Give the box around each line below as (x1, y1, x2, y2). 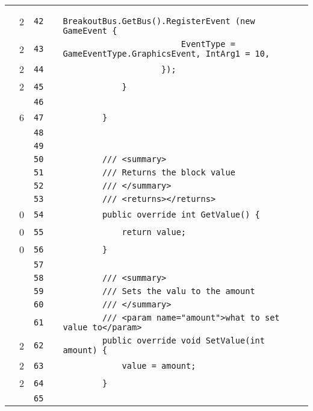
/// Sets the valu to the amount (102, 286, 255, 296)
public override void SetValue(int (102, 336, 265, 345)
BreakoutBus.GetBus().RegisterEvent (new (63, 16, 255, 26)
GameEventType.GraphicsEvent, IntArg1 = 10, (63, 49, 270, 58)
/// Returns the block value (102, 168, 235, 177)
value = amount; (122, 360, 196, 371)
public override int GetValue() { (102, 209, 260, 219)
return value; (122, 227, 187, 237)
